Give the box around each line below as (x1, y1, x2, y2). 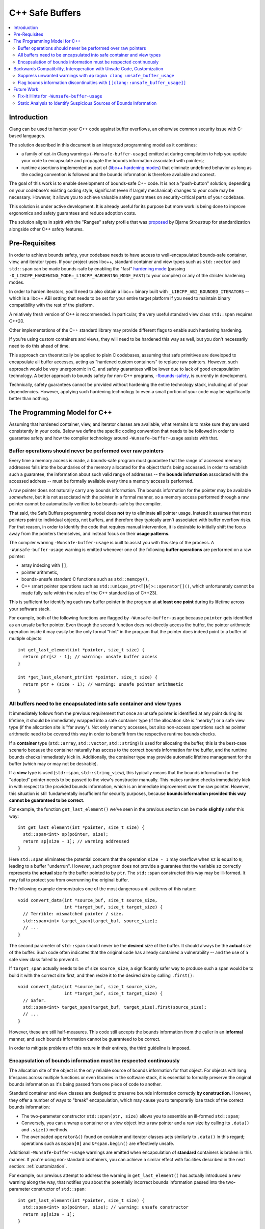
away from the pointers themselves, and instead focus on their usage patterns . (9, 530, 170, 536)
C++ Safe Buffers (9, 7, 81, 18)
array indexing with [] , (21, 562, 68, 568)
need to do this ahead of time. (9, 343, 70, 349)
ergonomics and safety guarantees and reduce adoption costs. (9, 210, 136, 216)
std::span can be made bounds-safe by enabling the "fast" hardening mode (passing (9, 265, 185, 271)
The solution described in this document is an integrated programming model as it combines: (9, 142, 197, 147)
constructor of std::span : (31, 1186, 86, 1192)
